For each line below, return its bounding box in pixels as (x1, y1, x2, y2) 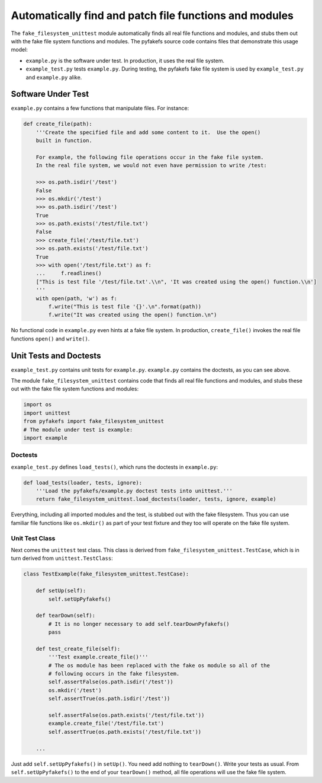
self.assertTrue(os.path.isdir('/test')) (48, 695, 170, 702)
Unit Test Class (11, 534, 56, 542)
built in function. (36, 137, 93, 144)
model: (11, 46, 28, 53)
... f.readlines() (36, 270, 102, 277)
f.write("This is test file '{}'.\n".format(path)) (48, 303, 202, 310)
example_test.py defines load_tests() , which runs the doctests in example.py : (11, 463, 218, 470)
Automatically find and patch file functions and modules (11, 9, 294, 22)
